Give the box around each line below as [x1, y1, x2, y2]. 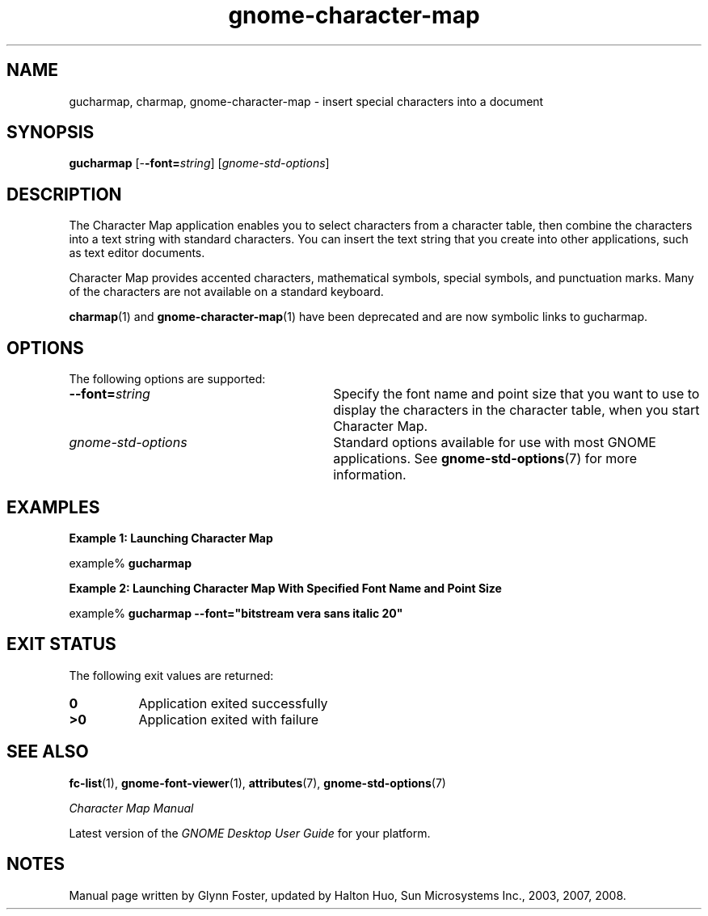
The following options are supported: [69, 372, 266, 386]
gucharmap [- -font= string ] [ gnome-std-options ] [69, 156, 330, 171]
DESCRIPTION [6, 184, 122, 205]
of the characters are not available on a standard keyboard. [69, 285, 384, 299]
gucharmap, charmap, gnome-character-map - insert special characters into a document [69, 94, 544, 108]
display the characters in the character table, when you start [333, 402, 700, 419]
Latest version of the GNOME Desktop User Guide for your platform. [69, 825, 431, 840]
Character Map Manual [69, 800, 194, 815]
